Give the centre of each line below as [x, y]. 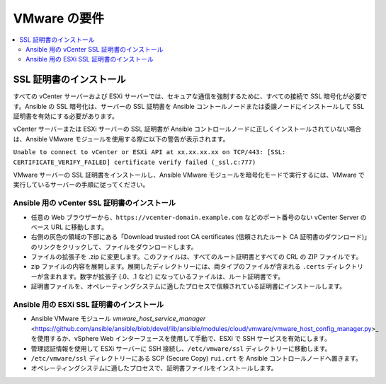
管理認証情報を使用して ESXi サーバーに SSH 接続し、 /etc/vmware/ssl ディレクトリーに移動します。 [181, 348]
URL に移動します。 [79, 227]
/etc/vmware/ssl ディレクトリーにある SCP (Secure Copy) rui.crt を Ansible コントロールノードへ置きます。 [197, 358]
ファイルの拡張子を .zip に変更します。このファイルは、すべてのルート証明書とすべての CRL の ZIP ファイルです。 [197, 257]
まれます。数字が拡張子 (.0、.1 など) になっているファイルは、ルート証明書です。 [167, 277]
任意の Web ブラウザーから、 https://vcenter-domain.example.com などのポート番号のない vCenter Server [195, 217]
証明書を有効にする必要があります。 [66, 116]
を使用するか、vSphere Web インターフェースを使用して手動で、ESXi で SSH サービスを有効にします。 [181, 339]
